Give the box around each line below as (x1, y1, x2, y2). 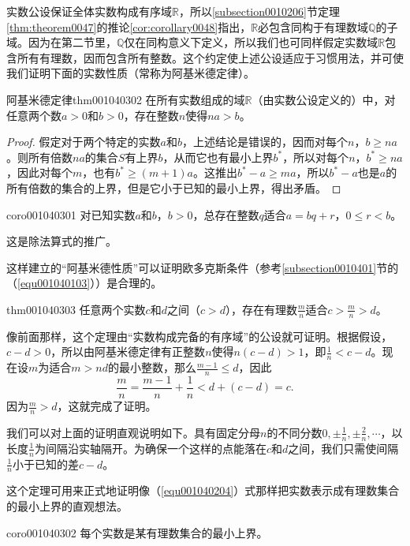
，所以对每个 (282, 148, 349, 165)
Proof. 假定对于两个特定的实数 (6, 133, 161, 150)
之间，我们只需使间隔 (288, 439, 399, 456)
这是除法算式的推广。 (6, 233, 117, 249)
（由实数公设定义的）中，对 (252, 91, 396, 107)
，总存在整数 (192, 206, 259, 223)
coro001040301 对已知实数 (6, 206, 136, 223)
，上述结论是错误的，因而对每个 (181, 133, 348, 150)
